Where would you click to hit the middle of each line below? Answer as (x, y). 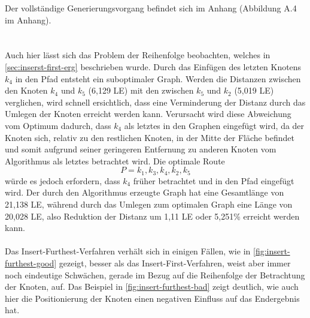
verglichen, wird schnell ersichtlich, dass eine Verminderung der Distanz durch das (155, 102)
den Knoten (26, 90)
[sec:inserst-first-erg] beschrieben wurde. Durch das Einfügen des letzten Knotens (153, 66)
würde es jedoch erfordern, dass (63, 180)
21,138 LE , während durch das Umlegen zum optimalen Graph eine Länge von (149, 204)
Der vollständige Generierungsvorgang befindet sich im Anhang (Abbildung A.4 (151, 8)
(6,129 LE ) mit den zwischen (141, 90)
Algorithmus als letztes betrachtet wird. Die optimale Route (115, 160)
